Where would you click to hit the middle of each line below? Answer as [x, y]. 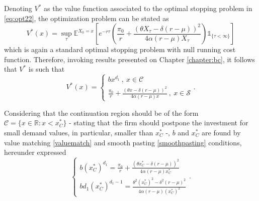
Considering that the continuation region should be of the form [101, 113]
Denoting [18, 8]
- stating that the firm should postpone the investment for [159, 123]
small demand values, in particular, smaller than [79, 132]
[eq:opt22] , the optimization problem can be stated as [87, 18]
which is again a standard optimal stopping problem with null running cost [120, 49]
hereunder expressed [35, 152]
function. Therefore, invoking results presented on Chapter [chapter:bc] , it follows [129, 59]
